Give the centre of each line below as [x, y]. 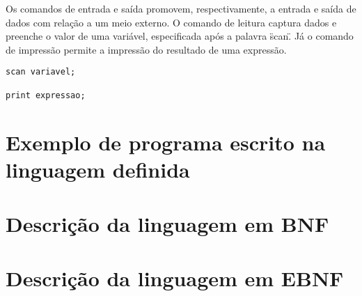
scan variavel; [41, 72]
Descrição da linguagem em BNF [167, 224]
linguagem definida [98, 169]
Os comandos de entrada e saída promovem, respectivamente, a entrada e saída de [181, 8]
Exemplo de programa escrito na [166, 142]
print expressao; [46, 95]
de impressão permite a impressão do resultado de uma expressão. [146, 49]
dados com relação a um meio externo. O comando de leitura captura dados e [171, 22]
